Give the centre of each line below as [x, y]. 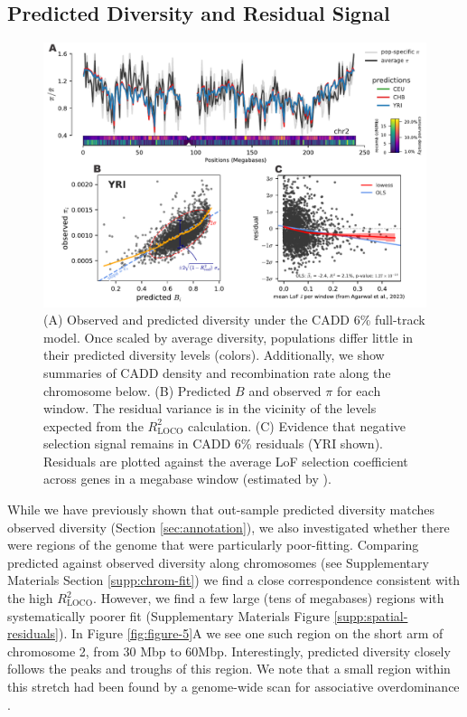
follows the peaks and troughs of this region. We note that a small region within [229, 669]
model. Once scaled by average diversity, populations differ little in [229, 337]
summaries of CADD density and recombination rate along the [217, 372]
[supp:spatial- [371, 615]
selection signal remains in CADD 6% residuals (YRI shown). [213, 443]
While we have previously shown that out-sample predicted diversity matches [221, 509]
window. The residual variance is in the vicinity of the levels [210, 408]
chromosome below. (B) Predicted [137, 390]
